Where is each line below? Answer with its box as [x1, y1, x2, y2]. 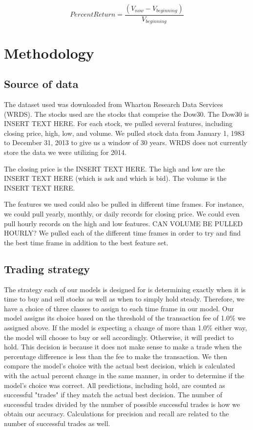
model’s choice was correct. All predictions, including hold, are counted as [4, 380, 225, 390]
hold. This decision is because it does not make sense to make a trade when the [4, 342, 242, 352]
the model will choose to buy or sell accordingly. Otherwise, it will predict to [4, 332, 234, 342]
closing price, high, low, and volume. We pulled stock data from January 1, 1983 [4, 128, 245, 138]
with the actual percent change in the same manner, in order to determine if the [4, 370, 244, 380]
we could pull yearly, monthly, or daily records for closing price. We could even [4, 209, 240, 218]
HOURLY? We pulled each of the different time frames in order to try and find [4, 228, 241, 238]
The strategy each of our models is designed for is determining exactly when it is [4, 284, 246, 294]
